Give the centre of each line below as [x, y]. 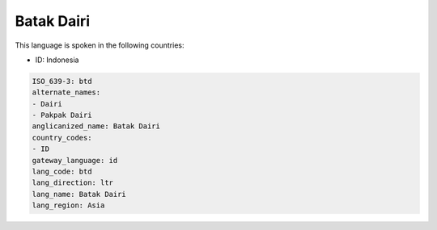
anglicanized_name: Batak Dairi [96, 126]
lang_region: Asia [68, 205]
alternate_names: [66, 92]
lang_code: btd [62, 172]
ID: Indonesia [57, 60]
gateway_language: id [75, 160]
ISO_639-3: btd [62, 81]
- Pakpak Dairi [62, 115]
